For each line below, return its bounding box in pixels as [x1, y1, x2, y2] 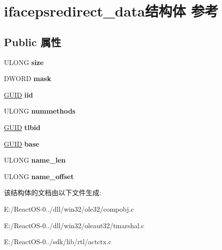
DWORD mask [4, 73, 51, 83]
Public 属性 [4, 34, 61, 49]
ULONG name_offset [4, 171, 74, 181]
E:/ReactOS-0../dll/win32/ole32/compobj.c [4, 203, 134, 214]
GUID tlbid [4, 122, 41, 132]
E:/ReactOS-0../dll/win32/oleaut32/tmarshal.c [4, 220, 145, 230]
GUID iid [4, 89, 33, 100]
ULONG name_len [4, 155, 66, 165]
